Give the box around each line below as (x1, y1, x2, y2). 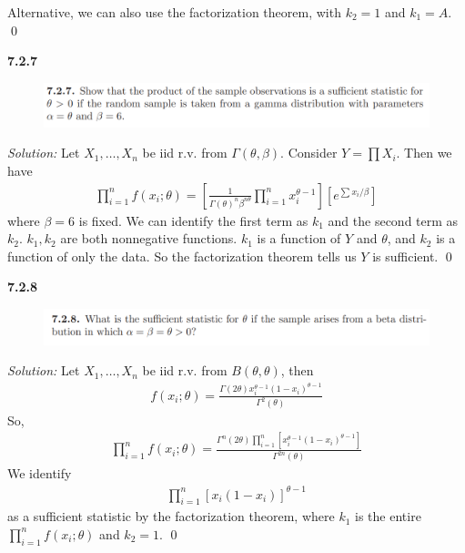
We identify (7, 464, 72, 483)
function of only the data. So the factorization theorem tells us (7, 246, 357, 265)
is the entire (355, 507, 421, 526)
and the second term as (328, 210, 459, 230)
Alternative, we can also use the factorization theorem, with (7, 3, 341, 21)
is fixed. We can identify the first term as (78, 210, 308, 230)
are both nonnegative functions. (60, 229, 238, 248)
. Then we (396, 143, 452, 162)
